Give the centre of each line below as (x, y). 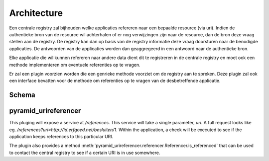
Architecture (36, 13)
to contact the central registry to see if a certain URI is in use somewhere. (85, 153)
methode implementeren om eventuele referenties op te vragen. (75, 65)
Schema (22, 95)
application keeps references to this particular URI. (61, 136)
